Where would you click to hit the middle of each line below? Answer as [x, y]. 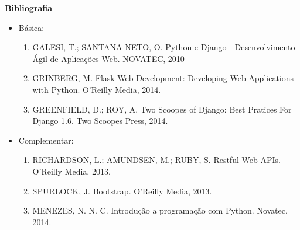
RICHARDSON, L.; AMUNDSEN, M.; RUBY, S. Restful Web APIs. [156, 160]
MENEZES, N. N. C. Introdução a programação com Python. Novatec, [160, 210]
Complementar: [46, 140]
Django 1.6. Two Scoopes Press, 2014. [100, 121]
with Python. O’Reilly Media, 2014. [97, 89]
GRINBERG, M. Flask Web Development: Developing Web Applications [163, 78]
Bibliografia [29, 8]
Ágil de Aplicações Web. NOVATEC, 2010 [108, 58]
